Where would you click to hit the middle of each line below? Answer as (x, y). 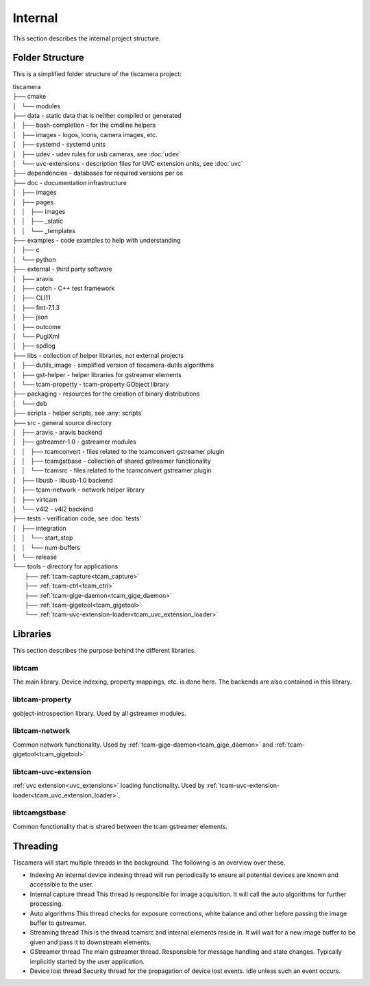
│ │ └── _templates (44, 230)
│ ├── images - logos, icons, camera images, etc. (85, 134)
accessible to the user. (62, 885)
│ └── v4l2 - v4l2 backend (53, 509)
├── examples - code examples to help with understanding (97, 241)
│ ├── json (30, 317)
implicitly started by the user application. (87, 961)
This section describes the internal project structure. (87, 38)
